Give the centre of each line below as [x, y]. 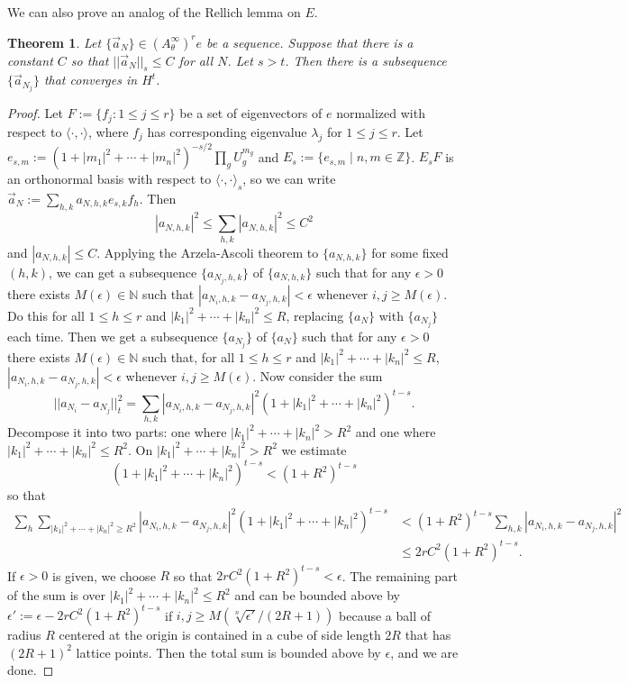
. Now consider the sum [318, 375]
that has [428, 635]
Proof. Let [35, 113]
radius [24, 635]
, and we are [424, 652]
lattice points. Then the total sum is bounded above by [228, 652]
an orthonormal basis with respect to [109, 179]
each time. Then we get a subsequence [113, 336]
